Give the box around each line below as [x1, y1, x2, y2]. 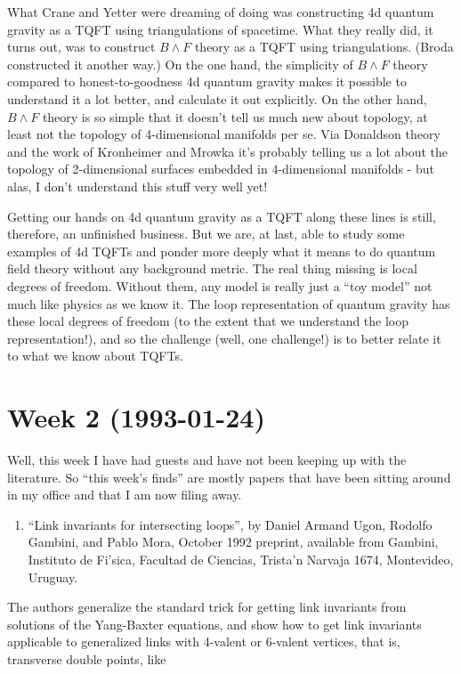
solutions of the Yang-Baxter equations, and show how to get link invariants [7, 614, 422, 633]
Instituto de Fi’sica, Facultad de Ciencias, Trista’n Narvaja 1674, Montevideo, [28, 549, 454, 568]
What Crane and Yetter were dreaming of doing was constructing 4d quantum [7, 3, 434, 20]
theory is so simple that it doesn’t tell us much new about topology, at [42, 107, 428, 126]
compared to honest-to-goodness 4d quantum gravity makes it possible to [7, 72, 407, 91]
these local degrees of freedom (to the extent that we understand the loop [7, 312, 409, 330]
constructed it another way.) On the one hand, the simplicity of [7, 54, 353, 73]
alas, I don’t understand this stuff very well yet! [7, 176, 268, 195]
